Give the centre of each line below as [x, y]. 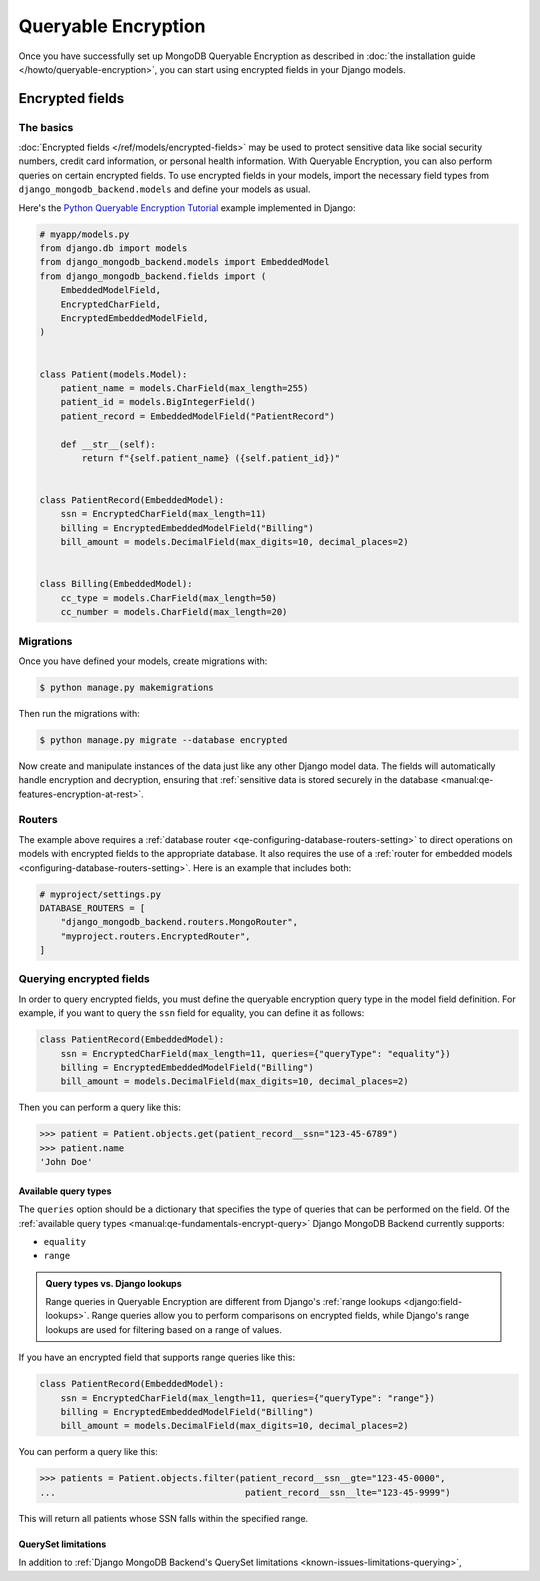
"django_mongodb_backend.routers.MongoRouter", [179, 922]
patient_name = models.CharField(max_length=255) [184, 388]
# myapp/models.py [84, 234]
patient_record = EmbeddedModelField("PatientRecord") [197, 416]
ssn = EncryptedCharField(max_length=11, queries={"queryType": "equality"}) [256, 1053]
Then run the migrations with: [79, 713]
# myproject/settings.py [100, 894]
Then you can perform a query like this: [100, 1107]
